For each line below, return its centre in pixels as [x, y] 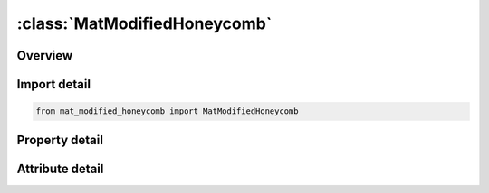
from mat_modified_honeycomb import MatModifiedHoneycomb [167, 111]
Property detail [60, 140]
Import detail [53, 84]
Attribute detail [60, 168]
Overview [45, 55]
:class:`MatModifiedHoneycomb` [144, 23]
